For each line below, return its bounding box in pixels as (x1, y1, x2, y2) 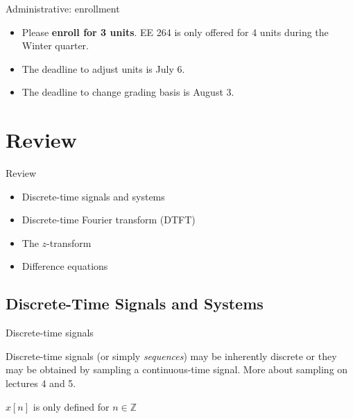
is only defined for (33, 399, 110, 413)
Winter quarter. (21, 38, 89, 53)
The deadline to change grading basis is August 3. (21, 85, 234, 99)
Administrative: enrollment (6, 1, 120, 15)
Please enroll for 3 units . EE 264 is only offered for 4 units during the (21, 24, 329, 39)
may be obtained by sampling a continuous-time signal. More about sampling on (6, 362, 348, 377)
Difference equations (21, 259, 108, 273)
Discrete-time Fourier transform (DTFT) (21, 212, 196, 227)
